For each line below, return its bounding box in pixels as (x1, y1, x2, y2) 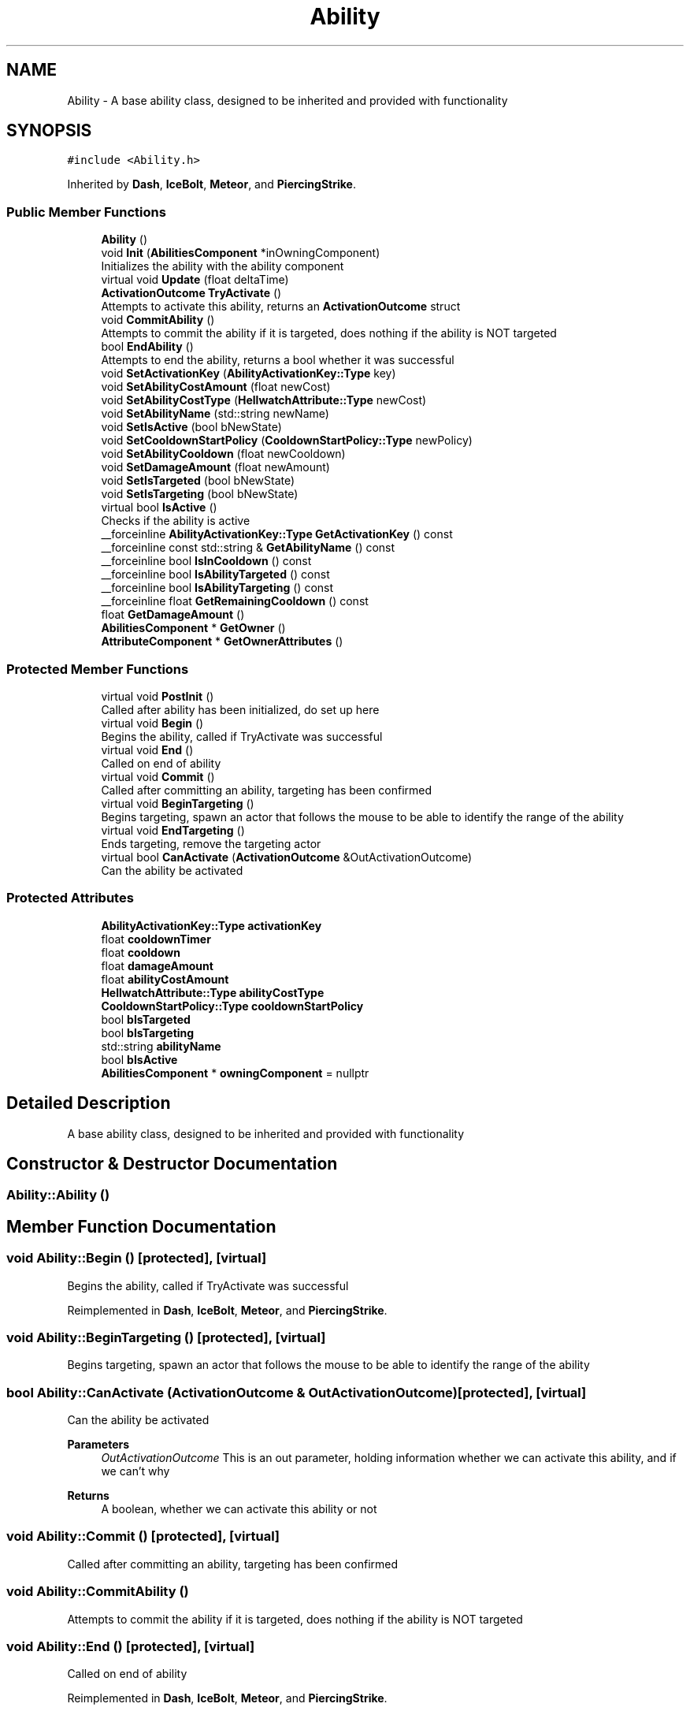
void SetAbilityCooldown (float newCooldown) (101, 447, 346, 461)
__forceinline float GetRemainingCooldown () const (101, 594, 369, 608)
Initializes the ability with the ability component (101, 259, 344, 273)
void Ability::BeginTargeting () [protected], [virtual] (6, 1329, 326, 1345)
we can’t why (101, 1464, 170, 1479)
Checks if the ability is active (101, 514, 250, 528)
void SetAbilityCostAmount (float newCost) (101, 380, 331, 394)
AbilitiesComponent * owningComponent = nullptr (101, 1066, 369, 1080)
